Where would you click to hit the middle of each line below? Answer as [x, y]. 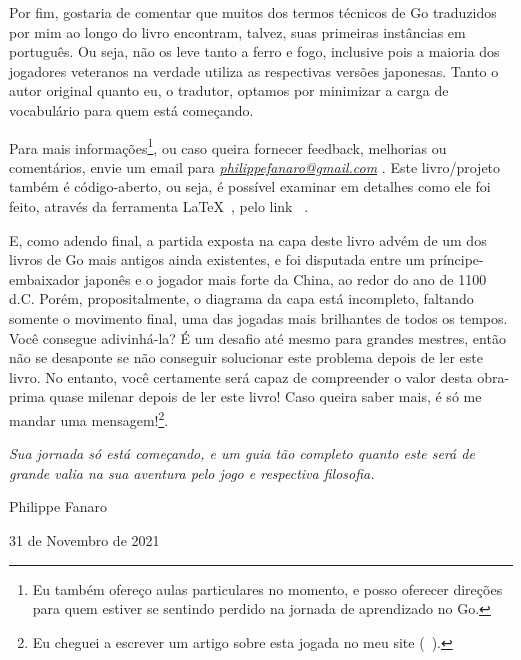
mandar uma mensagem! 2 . [89, 418]
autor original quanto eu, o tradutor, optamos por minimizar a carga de [229, 90]
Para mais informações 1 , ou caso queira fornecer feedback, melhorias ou [228, 146]
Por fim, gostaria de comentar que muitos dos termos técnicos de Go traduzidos [253, 12]
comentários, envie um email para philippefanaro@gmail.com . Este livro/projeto [255, 166]
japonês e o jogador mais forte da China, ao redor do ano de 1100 [285, 278]
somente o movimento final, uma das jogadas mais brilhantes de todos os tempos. [258, 317]
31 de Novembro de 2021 [84, 539]
